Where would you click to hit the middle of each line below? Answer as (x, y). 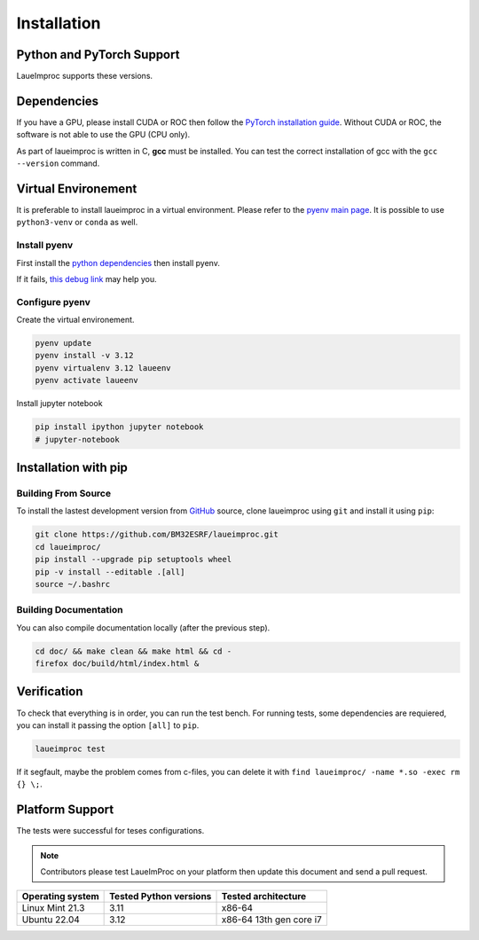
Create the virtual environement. (75, 320)
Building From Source (63, 493)
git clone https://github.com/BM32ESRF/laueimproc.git (157, 535)
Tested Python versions (161, 897)
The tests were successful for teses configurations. (110, 831)
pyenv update (63, 343)
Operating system (60, 897)
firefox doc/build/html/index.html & (117, 664)
